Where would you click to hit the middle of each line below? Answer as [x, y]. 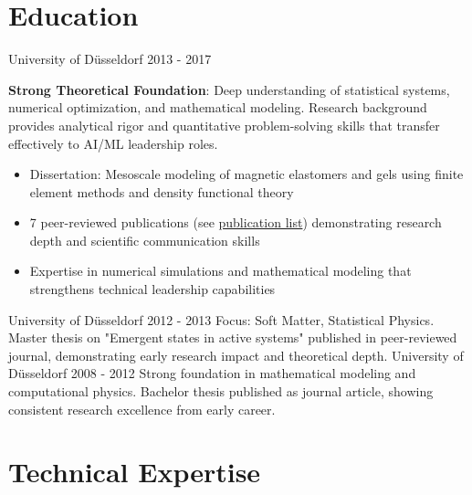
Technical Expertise [135, 472]
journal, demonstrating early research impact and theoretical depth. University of [236, 355]
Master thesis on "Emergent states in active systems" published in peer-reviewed [233, 337]
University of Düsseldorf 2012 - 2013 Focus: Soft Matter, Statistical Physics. [221, 319]
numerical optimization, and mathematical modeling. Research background [218, 107]
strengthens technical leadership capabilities [152, 289]
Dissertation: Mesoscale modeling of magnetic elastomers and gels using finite [246, 174]
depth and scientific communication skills [145, 240]
